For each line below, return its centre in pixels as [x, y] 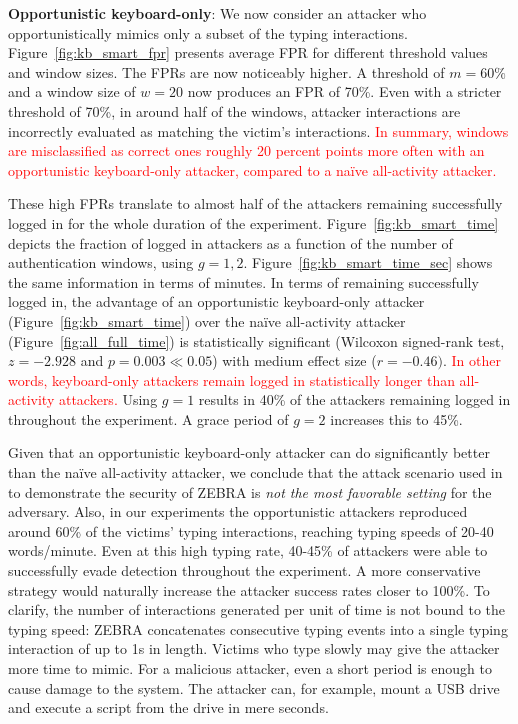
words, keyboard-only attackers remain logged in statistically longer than [231, 379]
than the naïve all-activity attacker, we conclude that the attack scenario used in [255, 472]
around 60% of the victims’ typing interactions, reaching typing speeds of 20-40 [251, 530]
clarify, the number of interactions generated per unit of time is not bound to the [256, 609]
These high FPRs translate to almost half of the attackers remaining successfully [255, 203]
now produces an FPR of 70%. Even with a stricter [344, 91]
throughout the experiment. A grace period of [148, 418]
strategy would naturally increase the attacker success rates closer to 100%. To [249, 589]
